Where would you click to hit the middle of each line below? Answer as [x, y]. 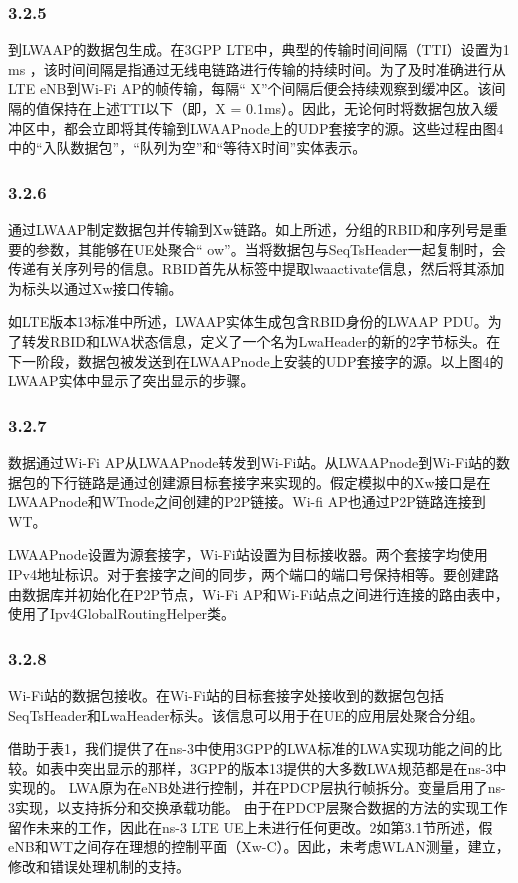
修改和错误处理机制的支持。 [99, 865]
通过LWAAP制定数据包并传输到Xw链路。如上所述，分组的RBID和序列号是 [251, 229]
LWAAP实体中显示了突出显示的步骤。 [131, 380]
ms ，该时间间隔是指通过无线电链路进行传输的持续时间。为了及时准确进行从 [257, 68]
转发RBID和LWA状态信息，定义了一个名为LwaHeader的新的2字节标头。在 [261, 340]
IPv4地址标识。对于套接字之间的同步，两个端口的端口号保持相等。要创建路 [253, 573]
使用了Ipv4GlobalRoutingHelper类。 [122, 613]
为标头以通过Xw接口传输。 [95, 287]
